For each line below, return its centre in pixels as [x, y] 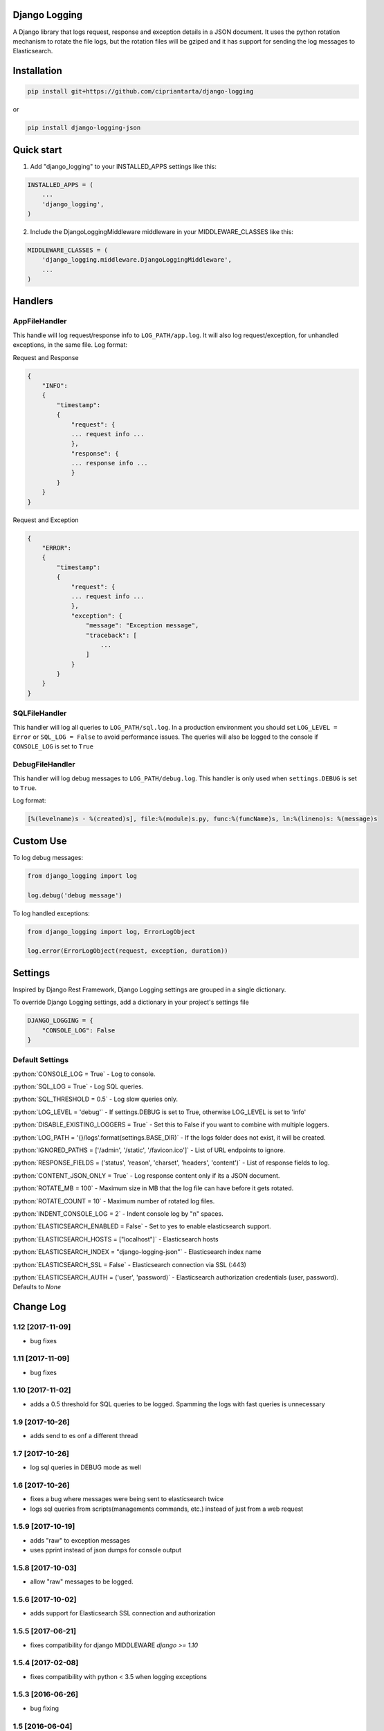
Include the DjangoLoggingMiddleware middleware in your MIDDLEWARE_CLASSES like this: [162, 231]
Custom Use [40, 841]
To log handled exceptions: [51, 913]
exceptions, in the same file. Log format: [70, 345]
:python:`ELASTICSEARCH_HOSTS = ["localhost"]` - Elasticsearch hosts [116, 1239]
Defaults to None [37, 1287]
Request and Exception [46, 520]
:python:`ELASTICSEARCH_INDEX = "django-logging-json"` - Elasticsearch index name [137, 1252]
